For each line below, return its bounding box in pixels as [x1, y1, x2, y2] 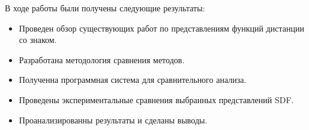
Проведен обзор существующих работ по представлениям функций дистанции [19, 21, 304, 34]
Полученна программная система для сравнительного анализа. [19, 73, 247, 86]
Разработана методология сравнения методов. [19, 53, 185, 66]
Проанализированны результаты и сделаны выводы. [19, 113, 208, 126]
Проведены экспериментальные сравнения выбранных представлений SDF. [19, 93, 294, 106]
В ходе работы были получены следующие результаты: [5, 2, 205, 14]
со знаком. [19, 33, 57, 46]
